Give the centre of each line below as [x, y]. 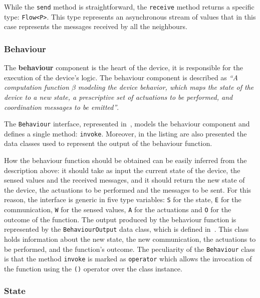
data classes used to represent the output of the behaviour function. [108, 143]
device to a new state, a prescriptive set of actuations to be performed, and [118, 97]
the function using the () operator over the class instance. [93, 268]
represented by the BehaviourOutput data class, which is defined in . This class [126, 229]
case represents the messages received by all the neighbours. [96, 26]
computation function [37, 87]
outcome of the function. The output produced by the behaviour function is [120, 219]
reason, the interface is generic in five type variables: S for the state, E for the [123, 199]
